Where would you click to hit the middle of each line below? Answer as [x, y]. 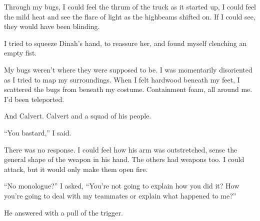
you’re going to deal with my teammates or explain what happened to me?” [120, 195]
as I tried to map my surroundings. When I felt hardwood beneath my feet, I [122, 79]
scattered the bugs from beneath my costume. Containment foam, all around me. [128, 89]
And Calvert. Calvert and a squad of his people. [78, 116]
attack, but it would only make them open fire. [76, 169]
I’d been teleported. [34, 99]
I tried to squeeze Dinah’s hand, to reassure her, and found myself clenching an [125, 43]
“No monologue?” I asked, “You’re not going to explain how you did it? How [122, 186]
